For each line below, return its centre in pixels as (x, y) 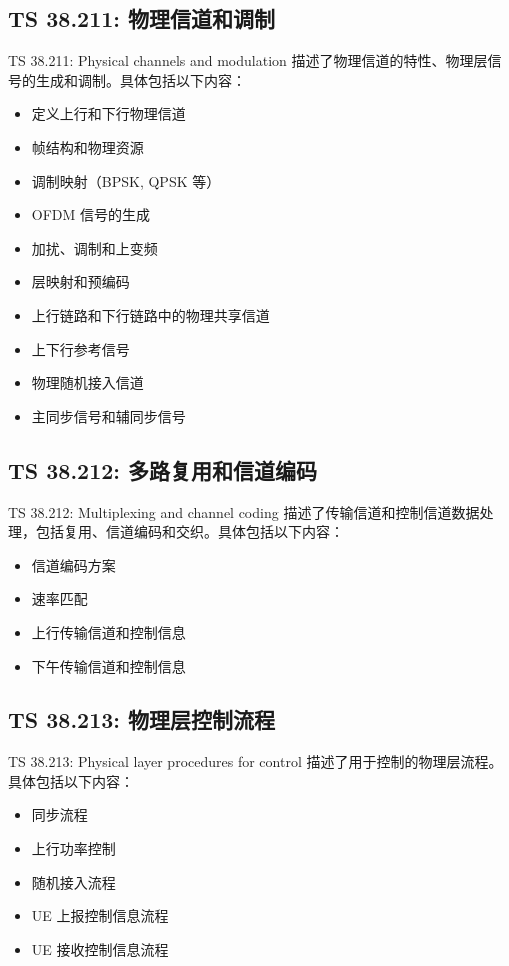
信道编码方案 (73, 564)
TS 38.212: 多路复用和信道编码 (163, 469)
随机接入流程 (73, 881)
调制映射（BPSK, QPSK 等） (126, 180)
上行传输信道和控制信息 (108, 631)
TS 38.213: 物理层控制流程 (142, 719)
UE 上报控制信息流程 (100, 915)
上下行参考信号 (80, 348)
